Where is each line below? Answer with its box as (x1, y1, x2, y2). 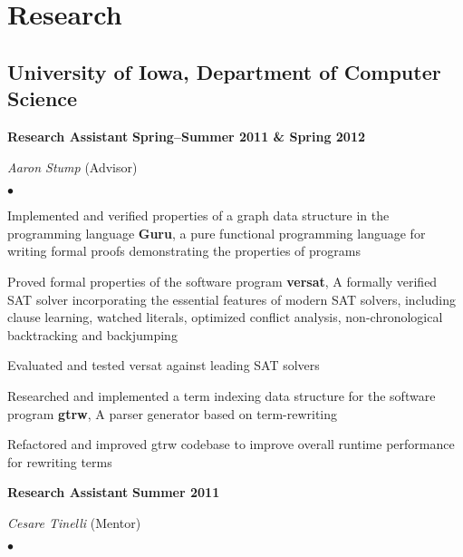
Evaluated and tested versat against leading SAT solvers (7, 356, 320, 375)
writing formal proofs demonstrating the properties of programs (7, 241, 361, 260)
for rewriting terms (7, 452, 112, 471)
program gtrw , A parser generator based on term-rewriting (7, 404, 338, 423)
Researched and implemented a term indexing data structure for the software (7, 386, 436, 405)
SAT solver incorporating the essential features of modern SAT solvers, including (7, 289, 456, 308)
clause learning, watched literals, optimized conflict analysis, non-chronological (7, 308, 443, 327)
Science (7, 84, 78, 112)
